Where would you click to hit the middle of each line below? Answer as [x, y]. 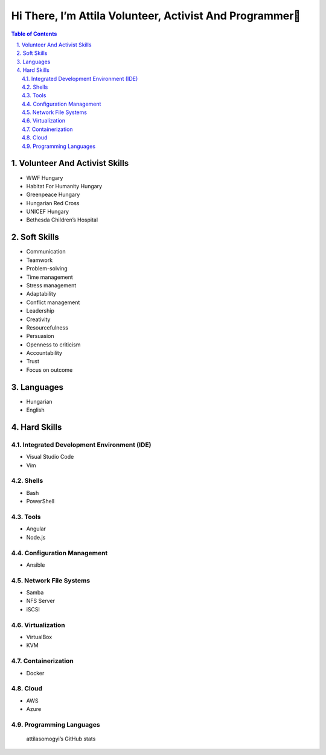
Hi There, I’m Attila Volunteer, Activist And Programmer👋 [156, 16]
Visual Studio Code [50, 457]
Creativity [38, 319]
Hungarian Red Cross [53, 203]
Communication [46, 252]
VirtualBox [39, 637]
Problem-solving [47, 269]
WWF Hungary [45, 177]
